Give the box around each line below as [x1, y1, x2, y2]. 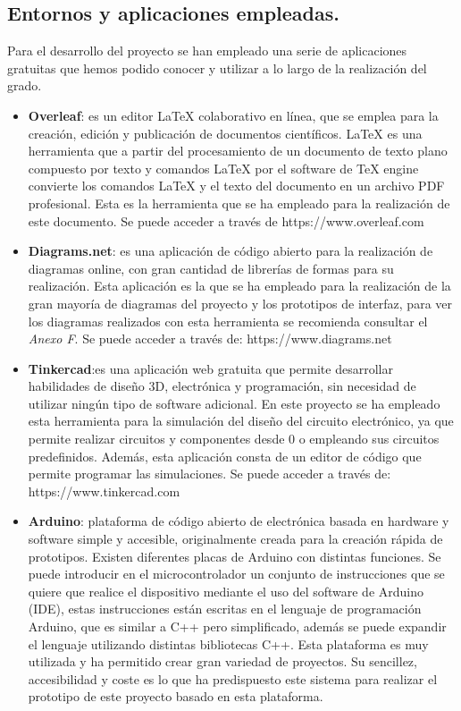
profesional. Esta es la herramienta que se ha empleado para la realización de [28, 193, 450, 212]
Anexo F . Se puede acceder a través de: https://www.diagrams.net [28, 329, 392, 348]
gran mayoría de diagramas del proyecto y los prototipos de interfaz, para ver [28, 293, 453, 312]
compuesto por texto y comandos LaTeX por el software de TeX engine [28, 158, 419, 177]
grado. [7, 76, 42, 95]
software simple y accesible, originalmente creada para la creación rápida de [28, 529, 443, 548]
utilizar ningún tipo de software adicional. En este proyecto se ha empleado [28, 394, 440, 412]
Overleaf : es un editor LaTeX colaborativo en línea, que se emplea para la [28, 106, 439, 124]
